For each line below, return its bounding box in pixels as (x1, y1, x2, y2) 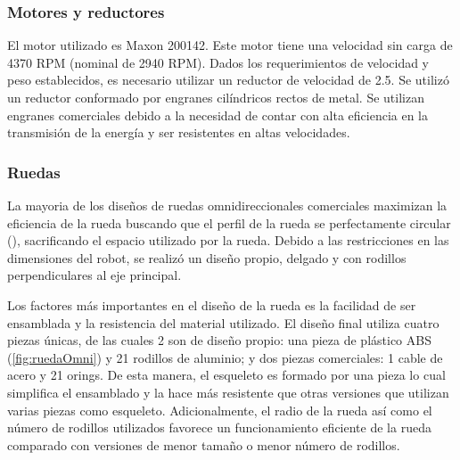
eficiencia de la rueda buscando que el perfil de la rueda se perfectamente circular (7, 213, 451, 232)
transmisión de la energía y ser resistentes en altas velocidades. (7, 123, 350, 142)
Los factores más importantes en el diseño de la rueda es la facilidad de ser (7, 295, 416, 314)
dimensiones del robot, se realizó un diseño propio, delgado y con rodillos (7, 248, 407, 267)
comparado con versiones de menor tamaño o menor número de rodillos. (7, 435, 400, 454)
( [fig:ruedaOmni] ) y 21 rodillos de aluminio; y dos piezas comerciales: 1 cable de (7, 348, 443, 366)
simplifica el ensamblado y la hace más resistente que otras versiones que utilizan (7, 382, 449, 401)
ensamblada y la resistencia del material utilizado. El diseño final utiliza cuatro (7, 313, 439, 332)
